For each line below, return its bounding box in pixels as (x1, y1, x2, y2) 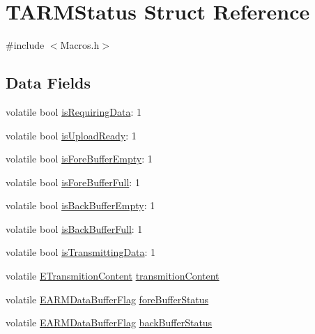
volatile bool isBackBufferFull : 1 (6, 221, 143, 236)
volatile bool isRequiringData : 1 (6, 104, 141, 119)
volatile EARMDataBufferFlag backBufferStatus (6, 315, 213, 330)
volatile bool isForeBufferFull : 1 (6, 174, 140, 189)
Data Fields (6, 72, 91, 93)
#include (6, 38, 45, 52)
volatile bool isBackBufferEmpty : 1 (6, 198, 155, 213)
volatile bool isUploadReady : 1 (6, 128, 137, 142)
